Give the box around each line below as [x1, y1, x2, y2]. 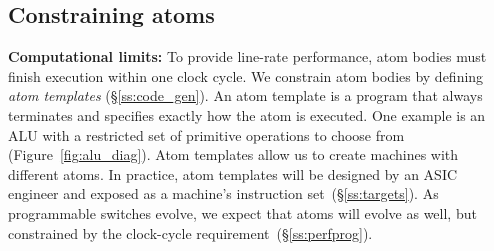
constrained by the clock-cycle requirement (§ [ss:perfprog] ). [8, 222, 373, 243]
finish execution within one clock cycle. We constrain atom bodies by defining [8, 65, 484, 86]
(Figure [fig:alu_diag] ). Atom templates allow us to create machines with [8, 144, 459, 165]
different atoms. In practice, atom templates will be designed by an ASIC [8, 163, 458, 184]
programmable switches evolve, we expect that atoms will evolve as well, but [8, 202, 477, 223]
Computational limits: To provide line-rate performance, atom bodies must [8, 46, 487, 67]
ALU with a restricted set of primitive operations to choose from [8, 124, 405, 145]
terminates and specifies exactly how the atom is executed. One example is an [8, 104, 486, 125]
